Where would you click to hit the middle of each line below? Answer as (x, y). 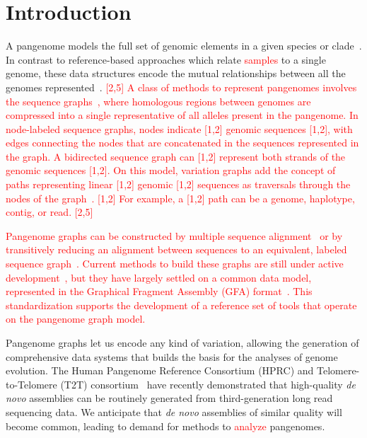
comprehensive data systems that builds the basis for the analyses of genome (172, 356)
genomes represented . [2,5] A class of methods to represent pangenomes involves (181, 87)
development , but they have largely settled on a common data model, (159, 277)
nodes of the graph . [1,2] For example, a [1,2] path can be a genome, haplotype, (180, 198)
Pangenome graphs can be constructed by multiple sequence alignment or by (174, 235)
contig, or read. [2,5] (49, 212)
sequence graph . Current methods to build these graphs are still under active (175, 264)
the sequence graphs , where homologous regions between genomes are (158, 101)
